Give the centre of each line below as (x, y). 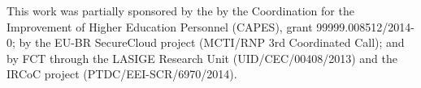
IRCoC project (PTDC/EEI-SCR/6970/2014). (122, 74)
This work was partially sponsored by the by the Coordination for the (180, 10)
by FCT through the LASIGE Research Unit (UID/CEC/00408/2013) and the (202, 58)
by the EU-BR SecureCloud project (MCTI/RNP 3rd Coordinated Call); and (212, 42)
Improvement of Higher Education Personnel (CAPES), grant (160, 26)
